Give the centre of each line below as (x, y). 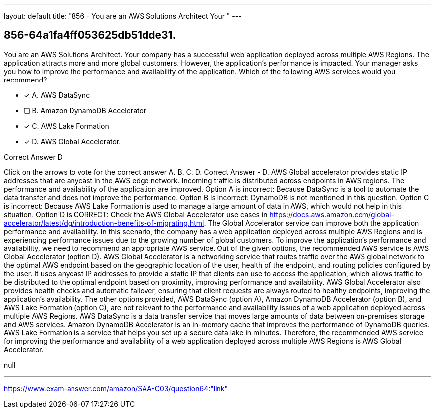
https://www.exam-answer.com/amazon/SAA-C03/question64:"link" (116, 388)
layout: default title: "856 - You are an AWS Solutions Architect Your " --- (123, 16)
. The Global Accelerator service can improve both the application (311, 223)
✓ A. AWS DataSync (57, 95)
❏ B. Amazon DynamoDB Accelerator (85, 110)
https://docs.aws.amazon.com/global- (332, 214)
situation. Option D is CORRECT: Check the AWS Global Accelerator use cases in (136, 214)
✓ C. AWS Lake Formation (67, 126)
